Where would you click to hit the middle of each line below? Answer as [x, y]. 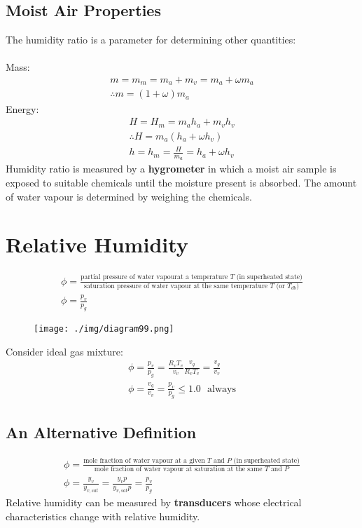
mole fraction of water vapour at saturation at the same [178, 469]
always [222, 389]
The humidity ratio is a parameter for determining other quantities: [151, 40]
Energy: [22, 108]
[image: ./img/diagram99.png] [104, 329]
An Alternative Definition [101, 432]
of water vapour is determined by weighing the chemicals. [129, 196]
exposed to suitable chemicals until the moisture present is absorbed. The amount [181, 182]
